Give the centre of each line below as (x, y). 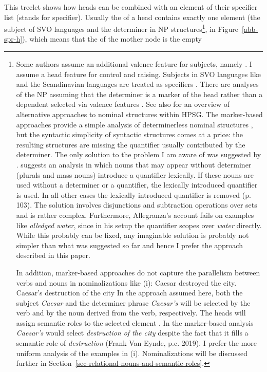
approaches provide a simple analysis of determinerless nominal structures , (135, 124)
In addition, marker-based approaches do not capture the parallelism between (138, 272)
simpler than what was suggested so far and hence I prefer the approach (129, 245)
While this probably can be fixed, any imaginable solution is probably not (132, 235)
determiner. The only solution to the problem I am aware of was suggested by (139, 154)
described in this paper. (53, 255)
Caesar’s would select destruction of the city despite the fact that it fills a (132, 333)
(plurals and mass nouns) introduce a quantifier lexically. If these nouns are (135, 174)
